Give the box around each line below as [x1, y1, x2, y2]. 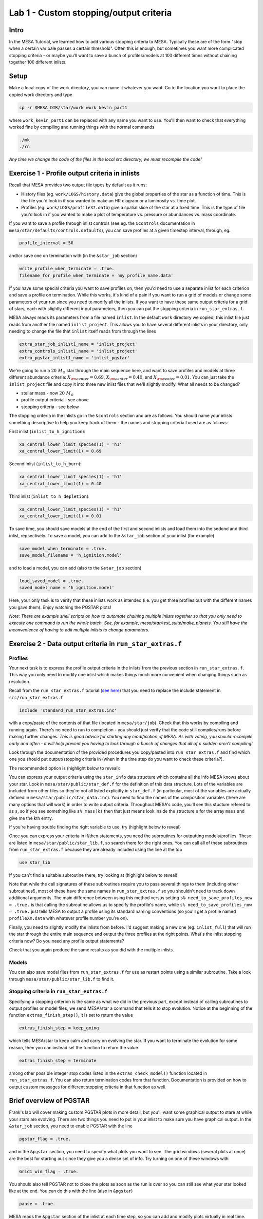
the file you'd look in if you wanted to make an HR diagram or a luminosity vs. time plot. [21, 197, 196, 203]
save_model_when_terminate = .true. [19, 546, 107, 551]
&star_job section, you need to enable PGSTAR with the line [9, 1123, 132, 1129]
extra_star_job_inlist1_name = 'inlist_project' [19, 341, 138, 347]
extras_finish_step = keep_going [19, 1025, 99, 1031]
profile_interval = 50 [19, 240, 74, 246]
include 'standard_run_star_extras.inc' [19, 708, 117, 713]
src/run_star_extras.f [9, 695, 63, 700]
